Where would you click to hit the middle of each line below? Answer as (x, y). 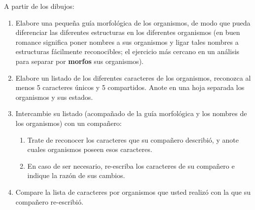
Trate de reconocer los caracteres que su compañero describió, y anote (133, 139)
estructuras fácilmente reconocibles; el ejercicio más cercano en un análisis (127, 51)
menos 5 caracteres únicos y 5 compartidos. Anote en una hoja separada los (130, 87)
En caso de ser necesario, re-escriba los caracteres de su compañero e (131, 165)
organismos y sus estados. (54, 97)
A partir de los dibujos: (39, 6)
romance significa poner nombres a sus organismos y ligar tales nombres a (127, 42)
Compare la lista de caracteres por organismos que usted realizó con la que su (133, 192)
